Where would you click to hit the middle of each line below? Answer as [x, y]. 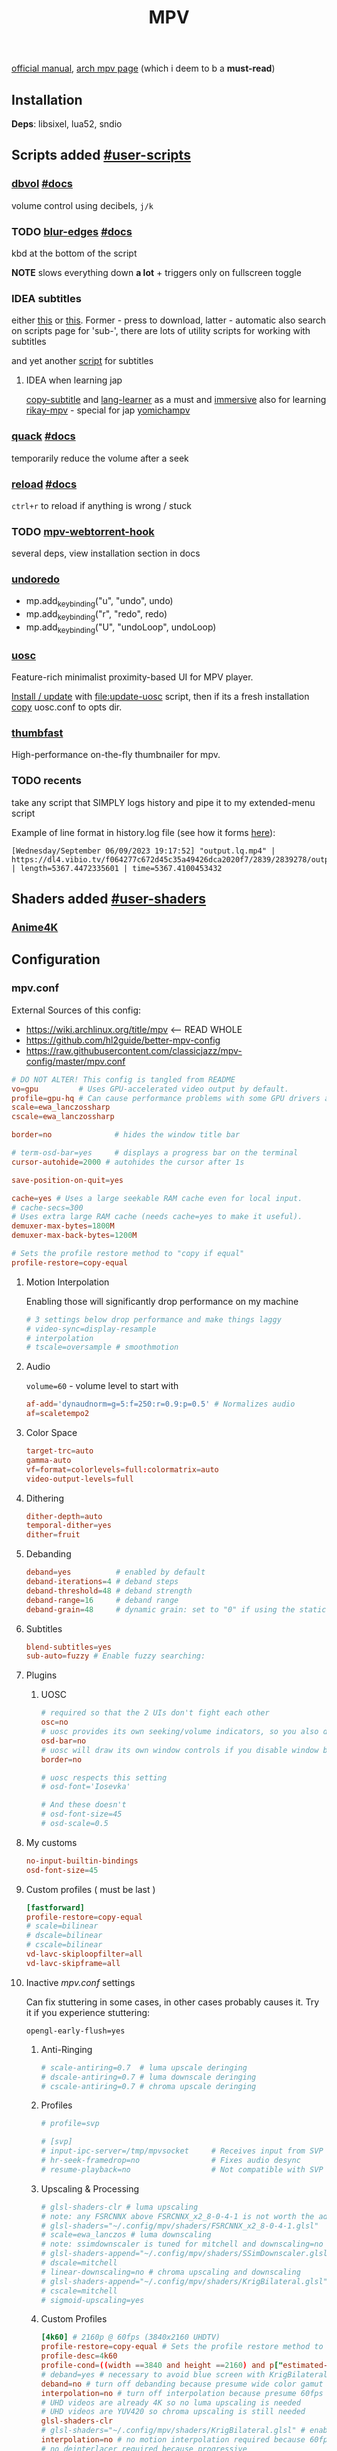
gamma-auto [48, 1460]
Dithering [44, 1498]
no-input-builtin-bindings [82, 1861]
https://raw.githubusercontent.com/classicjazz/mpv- [134, 1050]
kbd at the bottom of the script [74, 253]
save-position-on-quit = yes [67, 1180]
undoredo [36, 579]
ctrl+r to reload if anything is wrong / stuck [102, 505]
